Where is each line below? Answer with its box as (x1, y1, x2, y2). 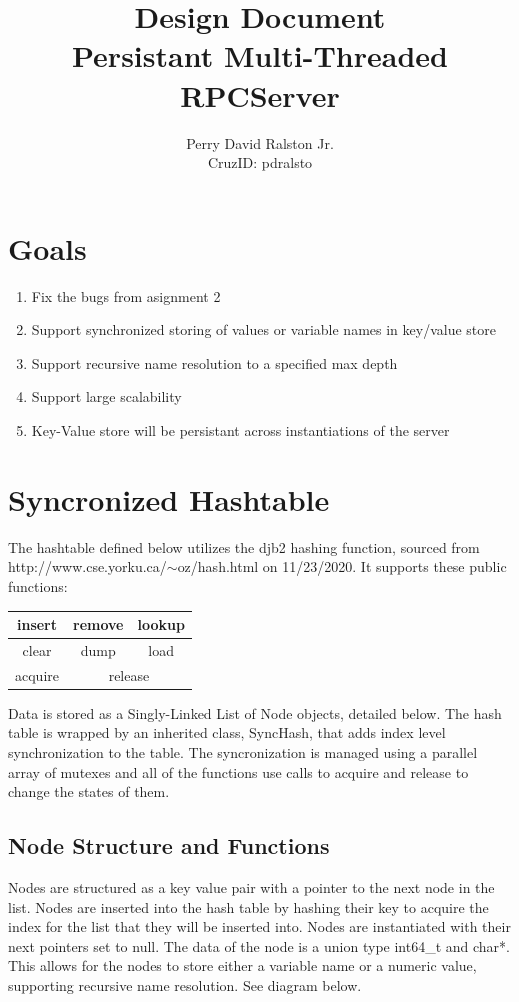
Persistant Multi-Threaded (72, 35, 448, 76)
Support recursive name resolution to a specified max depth (31, 352, 398, 373)
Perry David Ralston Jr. (186, 132, 334, 153)
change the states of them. (8, 781, 170, 802)
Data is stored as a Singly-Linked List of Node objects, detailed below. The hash (8, 702, 502, 723)
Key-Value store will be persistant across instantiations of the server (31, 420, 450, 440)
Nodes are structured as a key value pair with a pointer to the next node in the (8, 876, 495, 897)
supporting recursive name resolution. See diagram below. (8, 974, 362, 995)
